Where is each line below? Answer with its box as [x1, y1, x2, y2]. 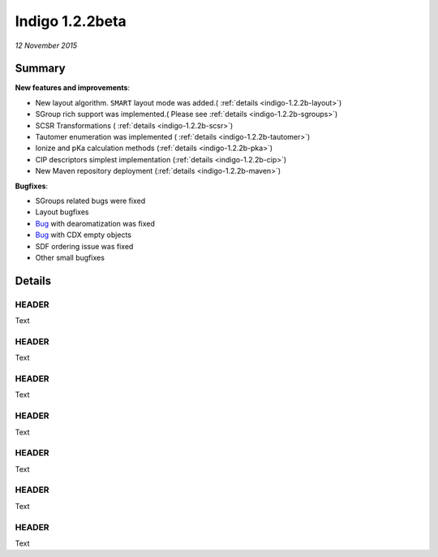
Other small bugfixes [35, 253, 105, 262]
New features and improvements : [15, 83, 130, 93]
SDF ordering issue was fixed [35, 241, 134, 251]
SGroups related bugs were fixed [35, 196, 146, 205]
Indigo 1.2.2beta [15, 12, 127, 30]
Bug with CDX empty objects [35, 230, 131, 240]
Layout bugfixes [35, 207, 89, 217]
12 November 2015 [15, 41, 77, 50]
